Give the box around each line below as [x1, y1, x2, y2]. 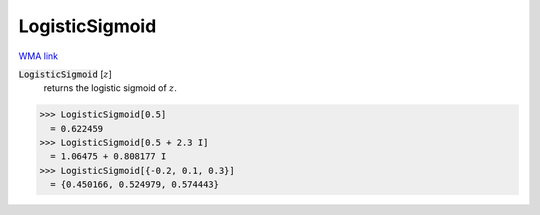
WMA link [18, 50, 59, 62]
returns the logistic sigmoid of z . [43, 82, 177, 94]
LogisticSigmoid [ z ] [18, 68, 112, 80]
